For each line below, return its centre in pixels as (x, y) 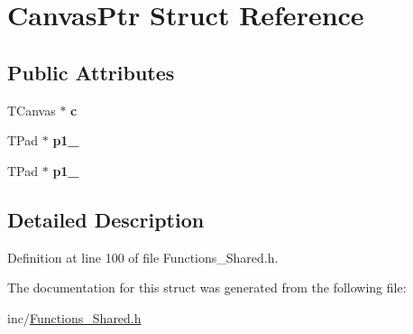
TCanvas (32, 110)
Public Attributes (91, 72)
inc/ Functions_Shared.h (74, 317)
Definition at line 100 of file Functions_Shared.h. (143, 257)
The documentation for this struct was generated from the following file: (207, 288)
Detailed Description (106, 219)
